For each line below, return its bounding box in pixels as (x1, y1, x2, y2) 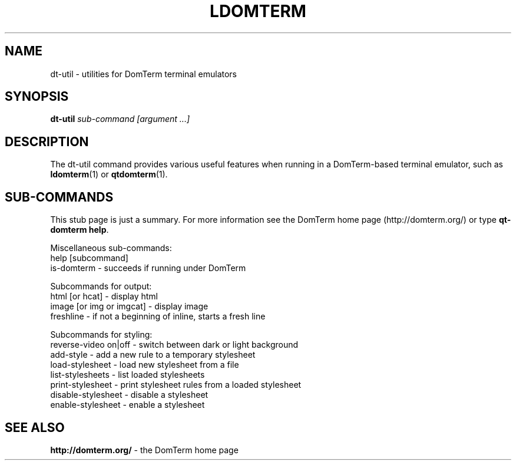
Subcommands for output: (50, 281, 152, 292)
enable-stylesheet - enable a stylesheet (50, 400, 205, 410)
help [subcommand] (50, 253, 128, 263)
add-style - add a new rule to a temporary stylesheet (50, 349, 256, 360)
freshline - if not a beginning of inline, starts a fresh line (50, 311, 266, 322)
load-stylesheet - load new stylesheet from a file (50, 360, 239, 370)
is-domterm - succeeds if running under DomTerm (50, 263, 246, 273)
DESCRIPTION (5, 134, 89, 149)
